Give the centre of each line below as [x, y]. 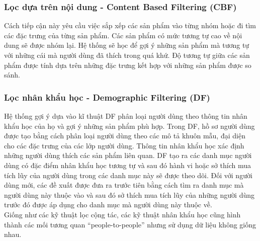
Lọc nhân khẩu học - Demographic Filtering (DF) [107, 97]
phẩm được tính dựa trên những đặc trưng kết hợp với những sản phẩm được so [128, 65]
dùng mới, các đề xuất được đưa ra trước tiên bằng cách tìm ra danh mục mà [124, 185]
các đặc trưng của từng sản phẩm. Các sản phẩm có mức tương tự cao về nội [123, 35]
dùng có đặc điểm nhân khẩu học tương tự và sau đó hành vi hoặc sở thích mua [127, 165]
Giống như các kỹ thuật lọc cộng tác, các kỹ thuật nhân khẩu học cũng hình [122, 214]
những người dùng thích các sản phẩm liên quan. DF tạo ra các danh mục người [128, 155]
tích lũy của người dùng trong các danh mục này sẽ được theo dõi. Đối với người [128, 175]
